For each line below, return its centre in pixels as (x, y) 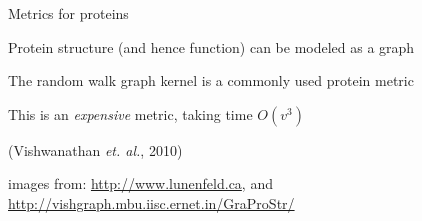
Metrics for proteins (68, 13)
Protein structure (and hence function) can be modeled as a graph (211, 46)
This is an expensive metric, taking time (130, 113)
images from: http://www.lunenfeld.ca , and (140, 183)
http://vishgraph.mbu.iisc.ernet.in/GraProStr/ (151, 202)
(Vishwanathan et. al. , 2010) (95, 149)
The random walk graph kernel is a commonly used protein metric (211, 80)
